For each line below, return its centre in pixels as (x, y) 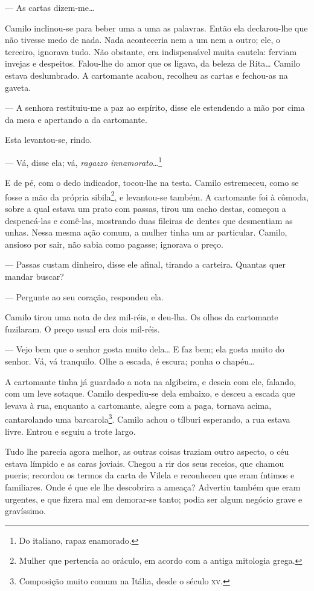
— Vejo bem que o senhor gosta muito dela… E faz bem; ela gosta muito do (145, 349)
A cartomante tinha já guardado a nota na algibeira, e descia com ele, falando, (151, 381)
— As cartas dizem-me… (50, 7)
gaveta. (18, 87)
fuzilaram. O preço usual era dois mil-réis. (82, 329)
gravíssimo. (25, 511)
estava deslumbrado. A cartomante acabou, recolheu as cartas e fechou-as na (146, 75)
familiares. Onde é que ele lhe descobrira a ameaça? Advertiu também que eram (153, 487)
